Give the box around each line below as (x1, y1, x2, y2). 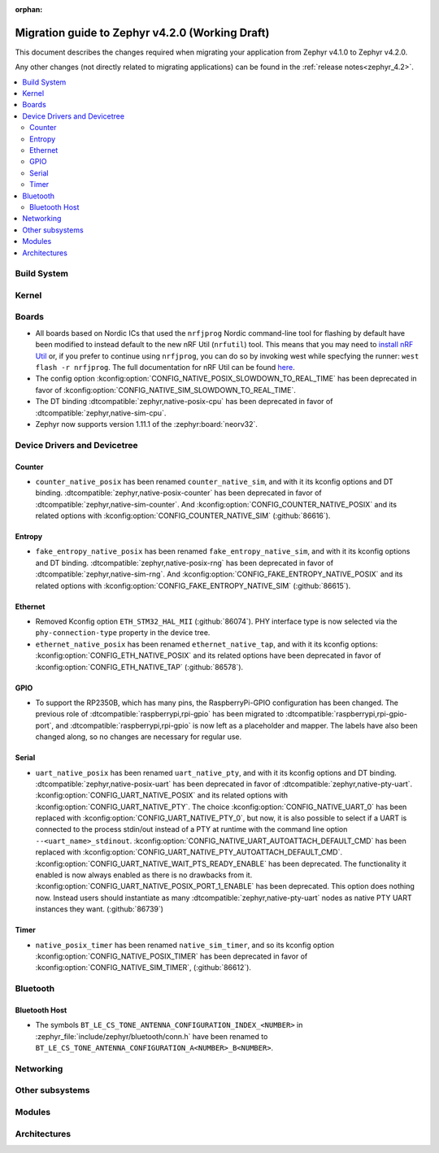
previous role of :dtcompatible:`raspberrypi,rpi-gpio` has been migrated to (35, 709, 285, 719)
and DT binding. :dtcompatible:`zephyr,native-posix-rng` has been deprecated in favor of (35, 558, 333, 568)
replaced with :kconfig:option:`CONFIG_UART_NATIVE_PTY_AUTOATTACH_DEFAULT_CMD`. (35, 847, 343, 857)
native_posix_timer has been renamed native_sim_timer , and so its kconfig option (35, 940, 335, 950)
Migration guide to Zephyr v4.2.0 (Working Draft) (15, 25, 270, 40)
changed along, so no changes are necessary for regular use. (35, 732, 242, 742)
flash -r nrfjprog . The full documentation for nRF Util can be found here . (35, 362, 296, 372)
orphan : (15, 5, 43, 14)
